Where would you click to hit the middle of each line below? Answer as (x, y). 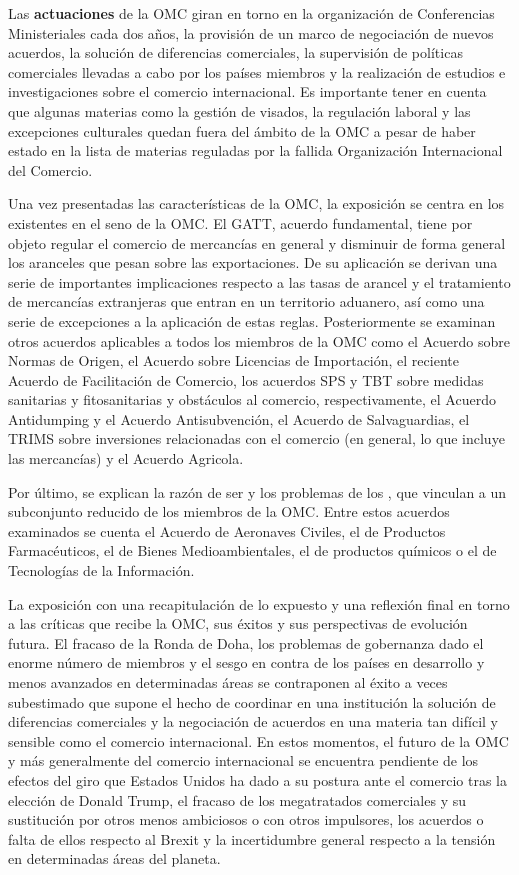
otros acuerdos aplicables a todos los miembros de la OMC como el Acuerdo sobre (259, 340)
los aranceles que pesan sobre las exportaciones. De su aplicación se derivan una (253, 262)
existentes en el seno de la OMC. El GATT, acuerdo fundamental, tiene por (240, 222)
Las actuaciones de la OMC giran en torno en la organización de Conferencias (251, 13)
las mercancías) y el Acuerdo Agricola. (126, 458)
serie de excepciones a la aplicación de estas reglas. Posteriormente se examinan (252, 320)
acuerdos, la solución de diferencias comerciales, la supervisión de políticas (235, 52)
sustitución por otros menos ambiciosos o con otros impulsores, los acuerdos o (246, 819)
